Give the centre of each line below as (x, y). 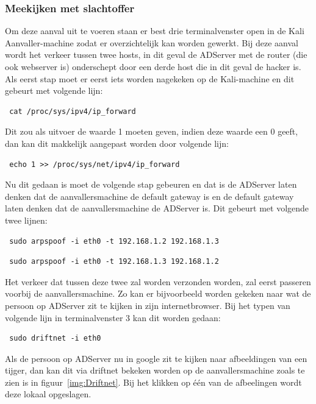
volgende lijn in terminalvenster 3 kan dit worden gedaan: (113, 317)
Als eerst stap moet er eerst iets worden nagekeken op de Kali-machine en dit (150, 78)
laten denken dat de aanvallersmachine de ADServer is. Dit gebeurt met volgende (157, 208)
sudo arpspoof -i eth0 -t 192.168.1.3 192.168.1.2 (114, 262)
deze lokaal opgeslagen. (48, 394)
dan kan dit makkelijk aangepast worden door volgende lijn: (117, 143)
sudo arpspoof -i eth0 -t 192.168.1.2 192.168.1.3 (114, 241)
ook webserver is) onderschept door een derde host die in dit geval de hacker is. (153, 66)
